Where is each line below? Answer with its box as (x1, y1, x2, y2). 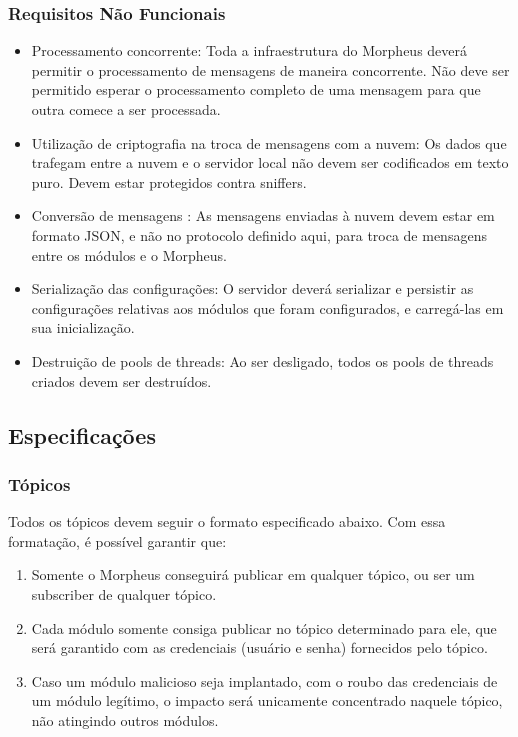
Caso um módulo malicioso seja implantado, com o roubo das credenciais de (31, 670, 498, 691)
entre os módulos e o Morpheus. (31, 244, 227, 265)
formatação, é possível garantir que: (8, 530, 227, 551)
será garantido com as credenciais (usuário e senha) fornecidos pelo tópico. (31, 637, 488, 658)
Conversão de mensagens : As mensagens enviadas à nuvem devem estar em (31, 205, 495, 226)
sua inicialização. (31, 317, 135, 338)
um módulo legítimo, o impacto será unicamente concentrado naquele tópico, (31, 690, 503, 711)
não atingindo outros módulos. (31, 709, 219, 730)
